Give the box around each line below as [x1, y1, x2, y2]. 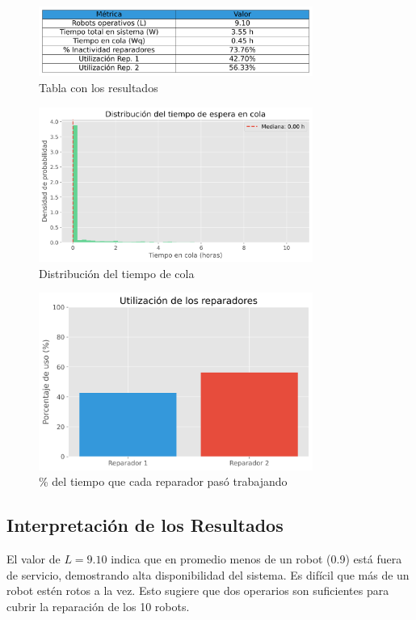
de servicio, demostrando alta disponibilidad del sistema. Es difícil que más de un [6, 566, 410, 583]
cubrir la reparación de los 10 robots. [6, 597, 190, 614]
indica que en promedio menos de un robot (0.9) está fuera [111, 550, 402, 567]
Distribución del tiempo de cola [39, 264, 195, 281]
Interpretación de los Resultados [6, 512, 284, 538]
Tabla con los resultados [39, 79, 158, 96]
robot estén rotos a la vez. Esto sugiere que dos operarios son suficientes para [6, 582, 389, 599]
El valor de [6, 550, 61, 567]
